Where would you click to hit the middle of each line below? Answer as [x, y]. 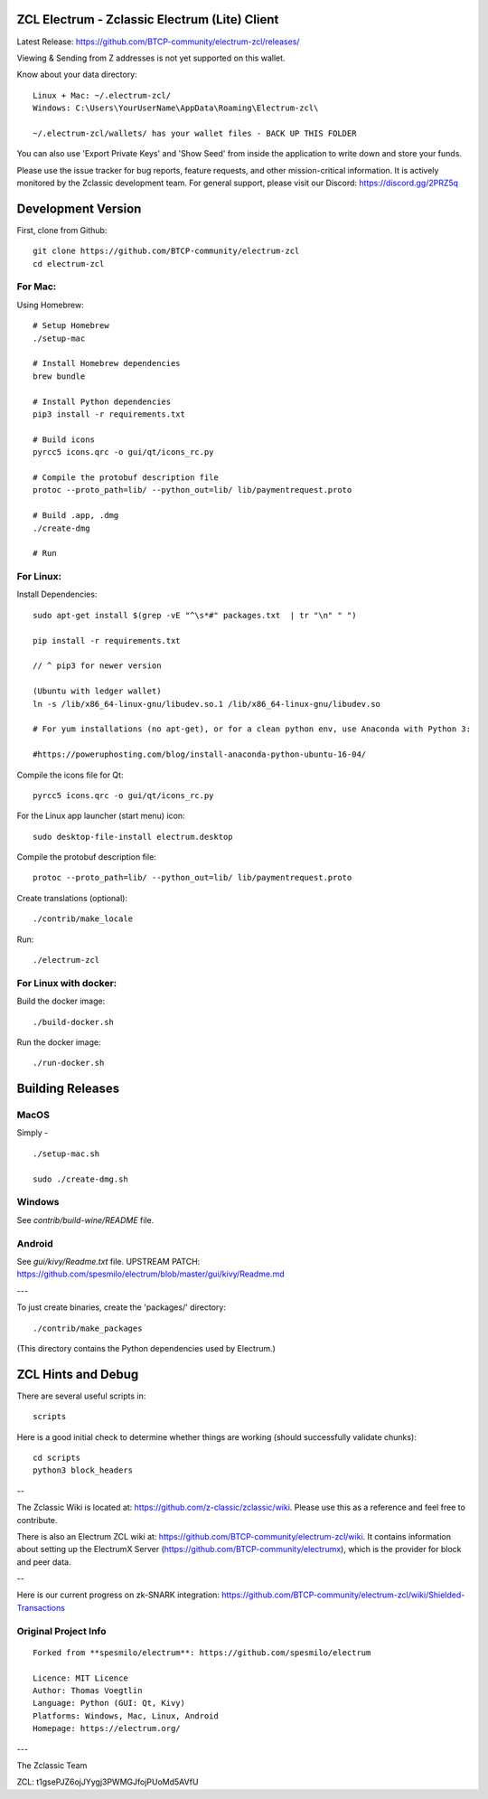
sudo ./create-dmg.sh [80, 1179]
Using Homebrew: [51, 305]
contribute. [37, 1520]
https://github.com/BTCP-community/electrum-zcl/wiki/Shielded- [343, 1595]
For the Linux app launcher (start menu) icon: [101, 816]
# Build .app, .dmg [76, 516]
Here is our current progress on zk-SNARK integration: [118, 1595]
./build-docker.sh [74, 1022]
